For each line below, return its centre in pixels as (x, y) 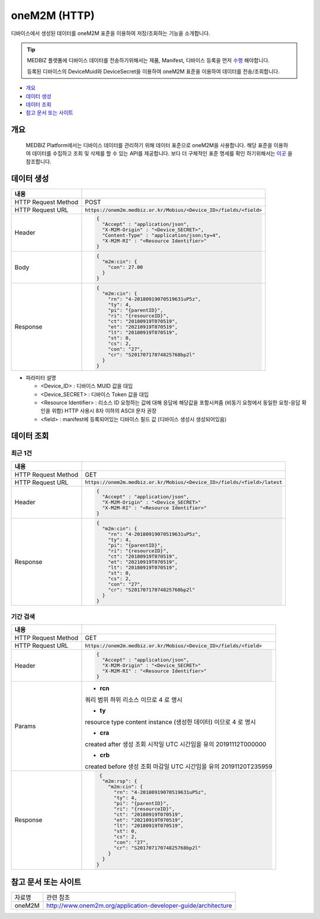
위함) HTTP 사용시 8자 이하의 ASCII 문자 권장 (104, 411)
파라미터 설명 (41, 377)
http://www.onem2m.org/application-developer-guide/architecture (139, 906)
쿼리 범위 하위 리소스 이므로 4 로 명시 (134, 699)
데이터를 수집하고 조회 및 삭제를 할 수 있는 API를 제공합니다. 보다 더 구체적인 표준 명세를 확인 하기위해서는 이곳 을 (162, 154)
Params (25, 726)
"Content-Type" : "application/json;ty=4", (162, 235)
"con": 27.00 (125, 267)
